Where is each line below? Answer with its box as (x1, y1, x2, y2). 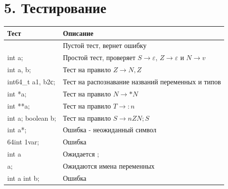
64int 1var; (7, 137, 39, 147)
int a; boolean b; (7, 112, 56, 123)
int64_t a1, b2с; (7, 77, 55, 86)
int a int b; (7, 173, 40, 183)
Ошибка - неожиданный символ (63, 125, 157, 135)
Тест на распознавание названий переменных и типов (63, 77, 221, 86)
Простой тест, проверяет (63, 52, 136, 63)
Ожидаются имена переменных (63, 160, 155, 171)
